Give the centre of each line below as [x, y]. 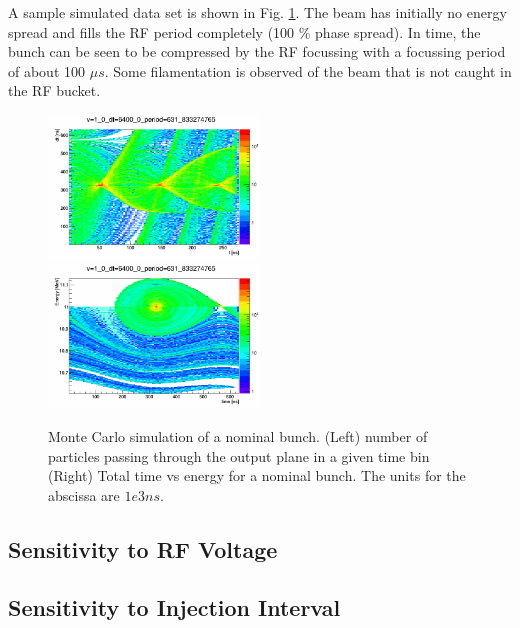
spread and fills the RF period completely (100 [151, 31]
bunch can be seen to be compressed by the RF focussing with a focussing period [257, 51]
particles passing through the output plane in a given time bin [239, 455]
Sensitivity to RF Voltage [143, 548]
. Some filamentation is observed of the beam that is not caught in [308, 70]
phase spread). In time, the [398, 31]
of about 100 [47, 70]
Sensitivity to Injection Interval [174, 607]
